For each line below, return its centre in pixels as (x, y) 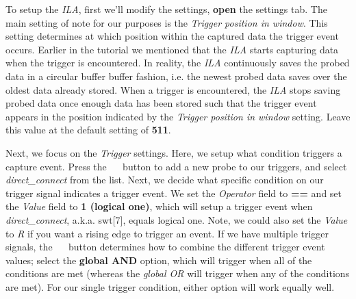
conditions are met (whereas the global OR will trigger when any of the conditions (178, 273)
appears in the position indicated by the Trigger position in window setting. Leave (178, 116)
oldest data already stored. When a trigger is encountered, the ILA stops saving (173, 89)
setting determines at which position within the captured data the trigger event (172, 36)
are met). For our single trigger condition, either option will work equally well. (170, 286)
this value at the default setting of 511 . (88, 130)
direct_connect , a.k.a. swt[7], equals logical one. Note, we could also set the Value (177, 219)
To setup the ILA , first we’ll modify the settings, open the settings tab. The (166, 9)
